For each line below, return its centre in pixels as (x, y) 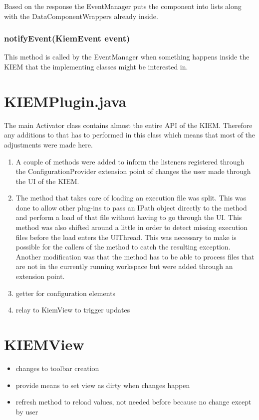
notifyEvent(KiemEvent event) (67, 38)
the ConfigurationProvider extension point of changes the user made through (133, 171)
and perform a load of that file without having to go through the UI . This (129, 217)
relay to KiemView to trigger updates (73, 310)
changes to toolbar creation (57, 368)
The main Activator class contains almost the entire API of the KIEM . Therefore (128, 125)
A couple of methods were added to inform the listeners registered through (130, 161)
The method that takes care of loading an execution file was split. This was (131, 198)
